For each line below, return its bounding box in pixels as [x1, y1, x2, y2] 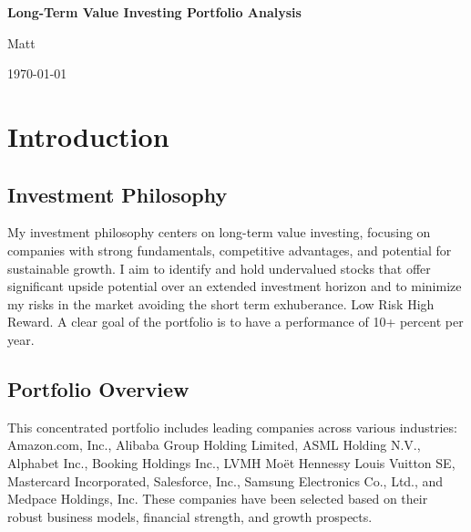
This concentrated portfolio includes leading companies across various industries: [7, 417, 457, 436]
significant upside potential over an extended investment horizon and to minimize [7, 276, 462, 296]
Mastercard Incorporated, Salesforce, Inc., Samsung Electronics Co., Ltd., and [7, 471, 444, 490]
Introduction [7, 117, 169, 154]
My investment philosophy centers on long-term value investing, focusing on [7, 223, 431, 242]
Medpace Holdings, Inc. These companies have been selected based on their [7, 489, 428, 508]
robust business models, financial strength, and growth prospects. [7, 506, 373, 526]
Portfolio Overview [7, 374, 189, 402]
